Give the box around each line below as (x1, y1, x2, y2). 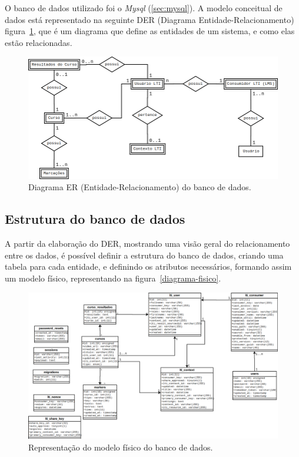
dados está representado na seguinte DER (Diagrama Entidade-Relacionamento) (5, 13, 294, 25)
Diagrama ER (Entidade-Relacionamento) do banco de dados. (28, 181, 251, 193)
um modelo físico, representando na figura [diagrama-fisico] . (5, 272, 221, 284)
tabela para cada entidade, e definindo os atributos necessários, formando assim (5, 260, 292, 273)
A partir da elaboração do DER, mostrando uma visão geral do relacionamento (5, 237, 290, 250)
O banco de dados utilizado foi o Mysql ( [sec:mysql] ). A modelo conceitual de (5, 2, 283, 14)
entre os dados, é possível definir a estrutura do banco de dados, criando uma (5, 249, 284, 261)
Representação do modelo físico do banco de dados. (28, 441, 213, 453)
